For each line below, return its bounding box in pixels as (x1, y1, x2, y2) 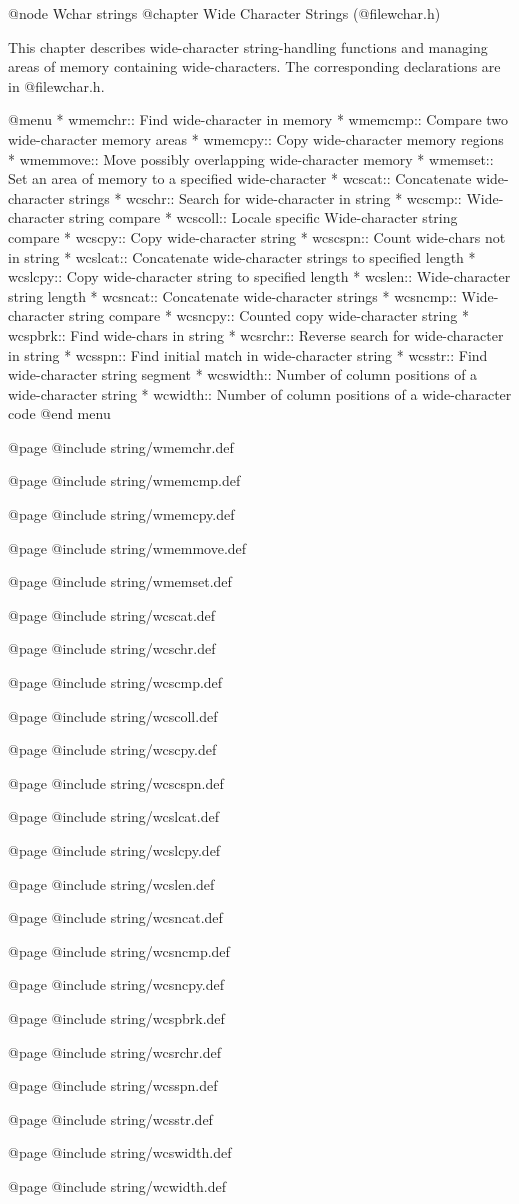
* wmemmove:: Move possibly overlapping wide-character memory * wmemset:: (8, 148, 494, 169)
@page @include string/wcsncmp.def (8, 940, 230, 961)
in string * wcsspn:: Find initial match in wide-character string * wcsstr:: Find (8, 344, 488, 365)
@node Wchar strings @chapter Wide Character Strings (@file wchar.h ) (8, 3, 441, 23)
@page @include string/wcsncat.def (8, 907, 223, 928)
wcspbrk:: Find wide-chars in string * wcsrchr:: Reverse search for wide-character (8, 324, 504, 345)
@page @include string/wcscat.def (8, 604, 216, 625)
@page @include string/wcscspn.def (8, 772, 224, 793)
